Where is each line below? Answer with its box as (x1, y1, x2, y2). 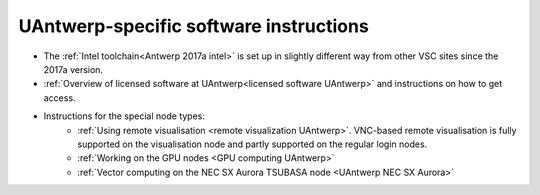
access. (43, 91, 76, 104)
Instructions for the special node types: (43, 110, 205, 122)
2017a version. (43, 63, 104, 75)
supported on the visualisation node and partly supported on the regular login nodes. (77, 138, 428, 150)
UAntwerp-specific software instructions (18, 15, 369, 37)
